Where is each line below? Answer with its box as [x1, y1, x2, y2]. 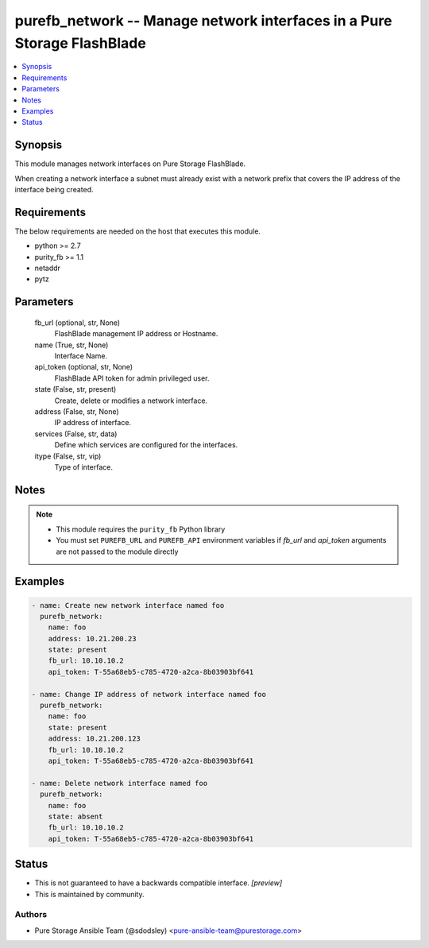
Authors [14, 909, 48, 920]
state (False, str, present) [34, 385, 117, 394]
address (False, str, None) [34, 406, 119, 416]
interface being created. [14, 184, 95, 194]
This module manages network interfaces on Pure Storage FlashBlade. [14, 159, 246, 168]
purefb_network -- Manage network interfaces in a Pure [14, 12, 392, 29]
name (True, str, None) [34, 340, 109, 350]
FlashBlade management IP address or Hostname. [54, 329, 218, 339]
